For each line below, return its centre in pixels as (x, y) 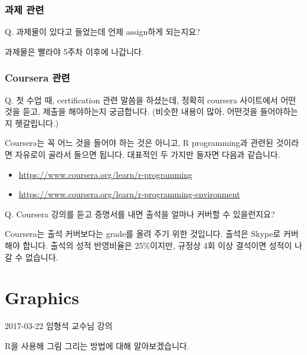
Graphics (42, 297)
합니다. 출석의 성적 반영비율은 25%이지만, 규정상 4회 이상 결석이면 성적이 (157, 245)
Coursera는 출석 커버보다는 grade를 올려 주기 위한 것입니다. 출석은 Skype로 (143, 234)
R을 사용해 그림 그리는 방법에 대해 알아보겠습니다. (97, 345)
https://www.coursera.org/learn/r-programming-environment (129, 194)
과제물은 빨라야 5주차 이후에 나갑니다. (74, 51)
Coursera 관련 (37, 78)
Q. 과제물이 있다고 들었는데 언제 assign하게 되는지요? (102, 32)
